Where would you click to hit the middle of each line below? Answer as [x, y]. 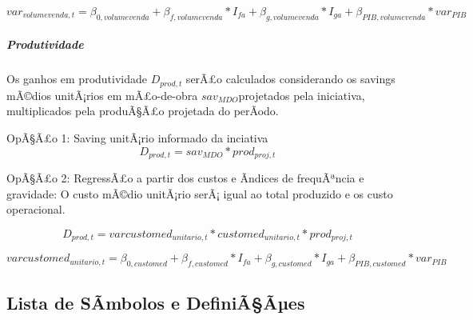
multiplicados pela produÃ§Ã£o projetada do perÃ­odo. [143, 111]
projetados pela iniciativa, [302, 95]
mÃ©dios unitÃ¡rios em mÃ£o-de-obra [102, 95]
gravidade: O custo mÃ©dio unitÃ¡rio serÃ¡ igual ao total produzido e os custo [200, 193]
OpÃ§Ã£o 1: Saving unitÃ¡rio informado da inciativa [137, 138]
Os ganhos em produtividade [77, 79]
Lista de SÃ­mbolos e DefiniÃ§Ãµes [156, 303]
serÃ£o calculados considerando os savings [290, 79]
